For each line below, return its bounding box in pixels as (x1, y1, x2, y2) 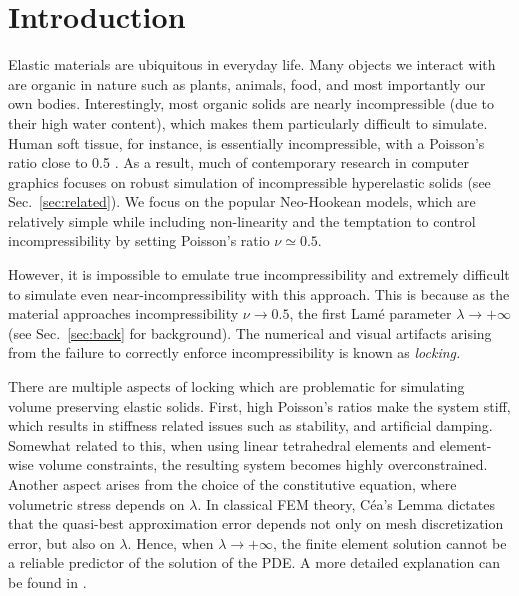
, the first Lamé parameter (289, 303, 452, 324)
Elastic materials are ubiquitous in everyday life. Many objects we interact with (8, 54, 496, 75)
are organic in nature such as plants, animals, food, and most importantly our (8, 73, 486, 94)
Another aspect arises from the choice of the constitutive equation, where (8, 474, 457, 494)
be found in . (8, 571, 87, 592)
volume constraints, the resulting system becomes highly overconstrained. (38, 454, 488, 475)
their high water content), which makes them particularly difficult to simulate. (8, 112, 488, 133)
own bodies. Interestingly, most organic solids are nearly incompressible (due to (8, 93, 495, 114)
